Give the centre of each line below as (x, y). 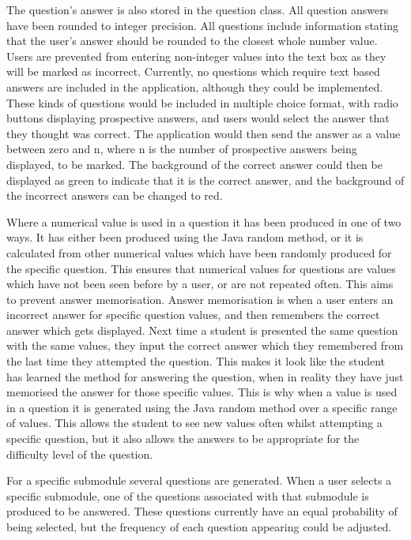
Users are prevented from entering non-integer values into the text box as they (196, 56)
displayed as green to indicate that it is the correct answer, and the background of (205, 180)
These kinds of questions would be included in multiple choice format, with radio (202, 102)
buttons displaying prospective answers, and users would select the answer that (198, 118)
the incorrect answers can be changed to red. (115, 195)
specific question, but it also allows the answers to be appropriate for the (183, 439)
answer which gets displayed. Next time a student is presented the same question (202, 330)
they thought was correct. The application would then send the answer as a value (204, 133)
